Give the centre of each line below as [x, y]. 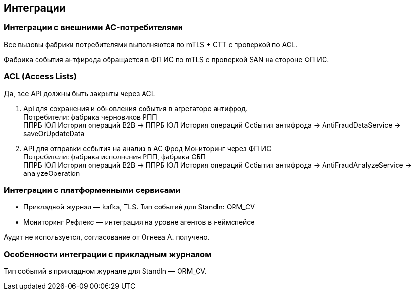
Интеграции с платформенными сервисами [92, 190]
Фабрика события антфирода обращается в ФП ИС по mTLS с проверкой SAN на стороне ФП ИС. [167, 59]
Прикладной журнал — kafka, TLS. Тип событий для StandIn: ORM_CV [139, 207]
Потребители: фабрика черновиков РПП [90, 117]
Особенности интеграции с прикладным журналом [108, 254]
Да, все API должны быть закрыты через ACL [80, 93]
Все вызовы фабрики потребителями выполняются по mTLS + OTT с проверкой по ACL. [151, 44]
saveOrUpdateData [54, 133]
